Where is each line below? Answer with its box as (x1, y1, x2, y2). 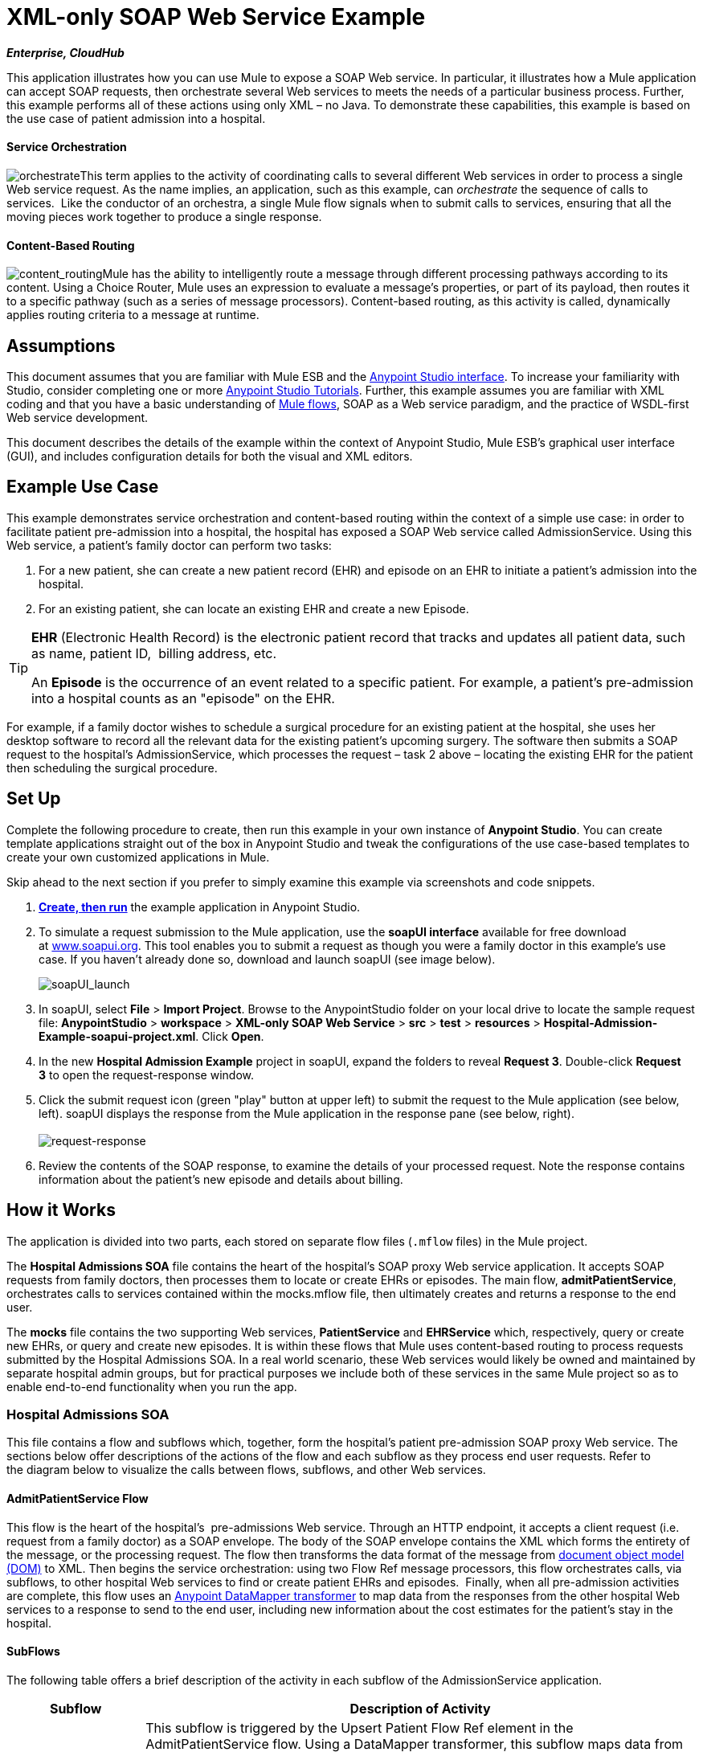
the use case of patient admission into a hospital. (6, 111, 266, 125)
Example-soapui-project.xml (39, 1029, 196, 1043)
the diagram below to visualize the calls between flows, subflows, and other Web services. (6, 1463, 486, 1477)
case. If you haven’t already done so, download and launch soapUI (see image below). (39, 952, 496, 966)
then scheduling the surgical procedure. (6, 760, 218, 775)
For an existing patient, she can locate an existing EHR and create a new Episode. (39, 601, 469, 616)
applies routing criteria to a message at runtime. (6, 308, 260, 322)
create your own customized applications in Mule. (6, 849, 270, 864)
